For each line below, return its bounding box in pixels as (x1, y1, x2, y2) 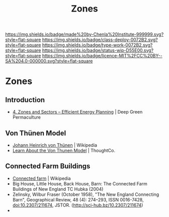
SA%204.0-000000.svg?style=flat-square (5, 58, 93, 64)
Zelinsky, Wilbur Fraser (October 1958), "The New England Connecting (12, 191, 159, 197)
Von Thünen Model (5, 129, 66, 137)
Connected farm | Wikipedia (12, 175, 71, 181)
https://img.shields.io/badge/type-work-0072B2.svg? (42, 42, 153, 48)
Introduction (5, 95, 45, 104)
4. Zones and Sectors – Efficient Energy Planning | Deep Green (12, 109, 143, 115)
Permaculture (12, 114, 41, 121)
